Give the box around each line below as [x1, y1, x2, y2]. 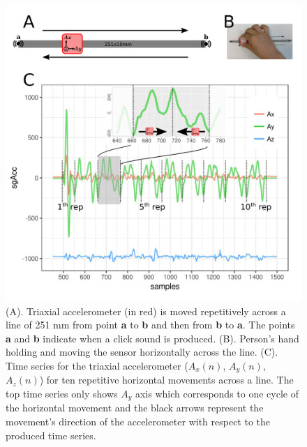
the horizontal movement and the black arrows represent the [6, 400, 264, 415]
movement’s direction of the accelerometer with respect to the [6, 414, 271, 429]
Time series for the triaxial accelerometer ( [6, 358, 188, 372]
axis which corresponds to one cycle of [135, 386, 299, 401]
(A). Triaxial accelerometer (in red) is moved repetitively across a [6, 303, 286, 318]
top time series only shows [6, 386, 118, 401]
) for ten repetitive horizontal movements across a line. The [39, 372, 294, 387]
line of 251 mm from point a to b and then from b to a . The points [6, 317, 295, 332]
